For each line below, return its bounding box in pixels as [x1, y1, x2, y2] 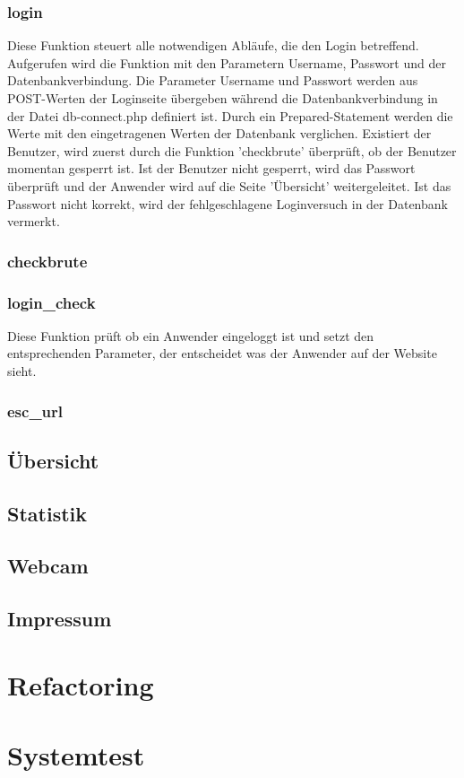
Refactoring [7, 666, 154, 703]
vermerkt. [7, 212, 60, 231]
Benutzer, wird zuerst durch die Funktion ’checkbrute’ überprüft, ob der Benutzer [7, 141, 457, 160]
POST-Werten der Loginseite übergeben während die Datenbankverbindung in [7, 89, 438, 107]
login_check [7, 291, 96, 313]
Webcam [7, 552, 89, 580]
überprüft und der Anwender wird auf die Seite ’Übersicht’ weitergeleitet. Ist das [7, 176, 451, 195]
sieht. [7, 362, 37, 380]
